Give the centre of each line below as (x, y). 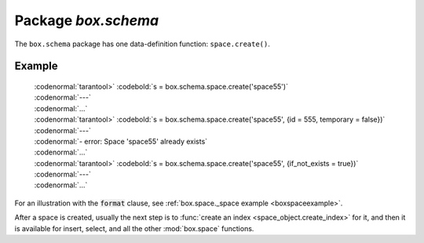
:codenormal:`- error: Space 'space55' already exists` (121, 141)
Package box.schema (87, 20)
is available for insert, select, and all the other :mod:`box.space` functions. (134, 228)
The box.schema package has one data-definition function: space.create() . (143, 44)
